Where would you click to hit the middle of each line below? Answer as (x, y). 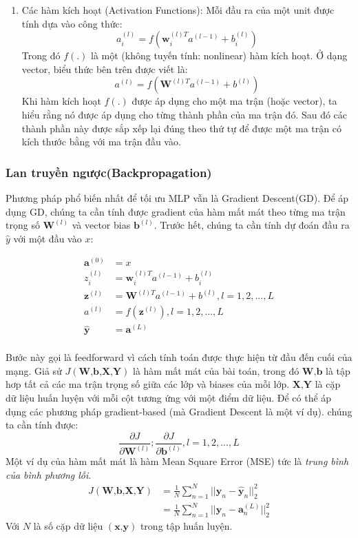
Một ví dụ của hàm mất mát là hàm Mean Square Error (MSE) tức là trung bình (177, 461)
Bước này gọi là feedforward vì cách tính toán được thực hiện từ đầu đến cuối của (179, 357)
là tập (338, 370)
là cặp (328, 384)
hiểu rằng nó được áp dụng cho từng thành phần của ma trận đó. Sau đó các (185, 114)
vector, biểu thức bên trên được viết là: (105, 69)
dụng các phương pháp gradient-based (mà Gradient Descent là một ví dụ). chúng (179, 411)
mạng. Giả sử (34, 370)
